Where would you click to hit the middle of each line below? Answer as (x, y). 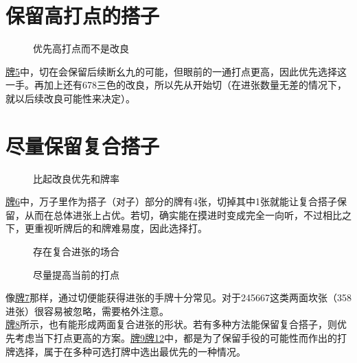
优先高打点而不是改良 (81, 48)
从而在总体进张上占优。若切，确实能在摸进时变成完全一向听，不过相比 (183, 214)
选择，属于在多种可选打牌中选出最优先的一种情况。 (130, 351)
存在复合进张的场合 (76, 251)
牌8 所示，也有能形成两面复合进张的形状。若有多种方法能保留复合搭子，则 (171, 324)
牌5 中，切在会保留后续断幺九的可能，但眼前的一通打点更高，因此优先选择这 (176, 71)
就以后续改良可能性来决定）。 (70, 98)
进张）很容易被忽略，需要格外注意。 (87, 311)
